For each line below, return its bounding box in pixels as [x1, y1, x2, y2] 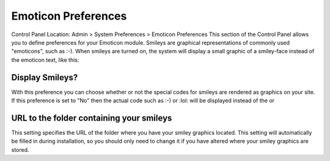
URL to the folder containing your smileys [11, 113, 172, 123]
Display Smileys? [11, 72, 78, 83]
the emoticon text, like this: [11, 56, 79, 64]
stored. [11, 146, 30, 153]
